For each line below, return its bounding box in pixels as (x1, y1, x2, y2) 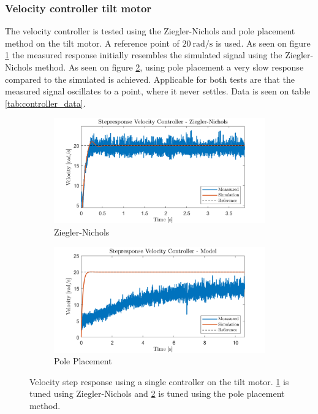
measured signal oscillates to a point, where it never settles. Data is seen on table (5, 85, 311, 98)
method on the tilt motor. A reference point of (5, 36, 180, 49)
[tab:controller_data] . (5, 96, 86, 109)
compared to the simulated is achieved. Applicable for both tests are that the (5, 72, 295, 85)
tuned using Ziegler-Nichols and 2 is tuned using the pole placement (29, 387, 285, 400)
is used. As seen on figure (216, 36, 311, 49)
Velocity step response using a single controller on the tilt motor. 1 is (29, 375, 289, 388)
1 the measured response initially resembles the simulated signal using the (5, 48, 282, 61)
